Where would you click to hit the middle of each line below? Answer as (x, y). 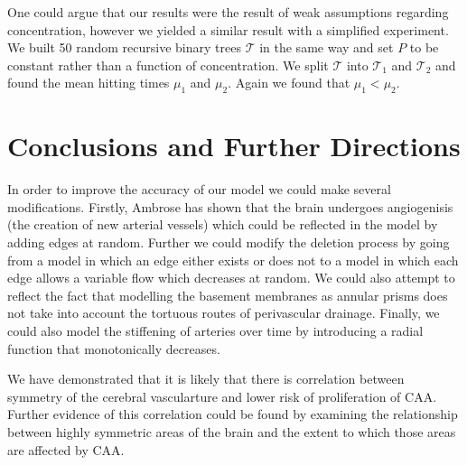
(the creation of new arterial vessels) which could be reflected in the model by (223, 224)
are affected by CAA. (66, 449)
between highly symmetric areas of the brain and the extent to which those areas (232, 432)
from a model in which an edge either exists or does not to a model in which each (233, 260)
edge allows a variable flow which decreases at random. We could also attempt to (231, 278)
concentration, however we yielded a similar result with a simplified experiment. (228, 29)
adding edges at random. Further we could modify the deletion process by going (229, 242)
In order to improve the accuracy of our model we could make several (199, 189)
